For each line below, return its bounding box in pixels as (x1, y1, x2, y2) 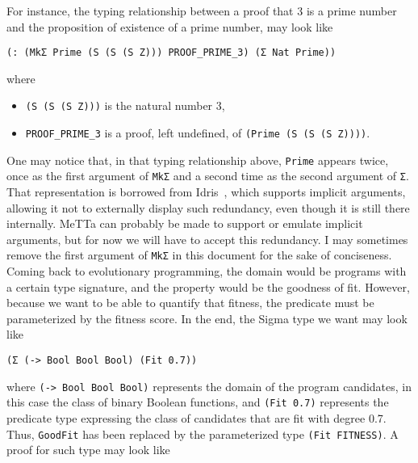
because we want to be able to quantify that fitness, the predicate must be (6, 294, 374, 311)
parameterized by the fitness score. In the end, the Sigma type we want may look (6, 309, 408, 326)
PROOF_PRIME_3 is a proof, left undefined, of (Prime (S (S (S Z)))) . (25, 124, 370, 141)
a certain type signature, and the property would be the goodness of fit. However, (6, 278, 410, 295)
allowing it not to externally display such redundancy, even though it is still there (6, 199, 410, 216)
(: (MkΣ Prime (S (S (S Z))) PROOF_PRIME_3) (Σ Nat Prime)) (6, 47, 336, 59)
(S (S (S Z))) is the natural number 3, (25, 97, 225, 114)
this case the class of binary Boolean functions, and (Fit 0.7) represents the (6, 394, 389, 410)
